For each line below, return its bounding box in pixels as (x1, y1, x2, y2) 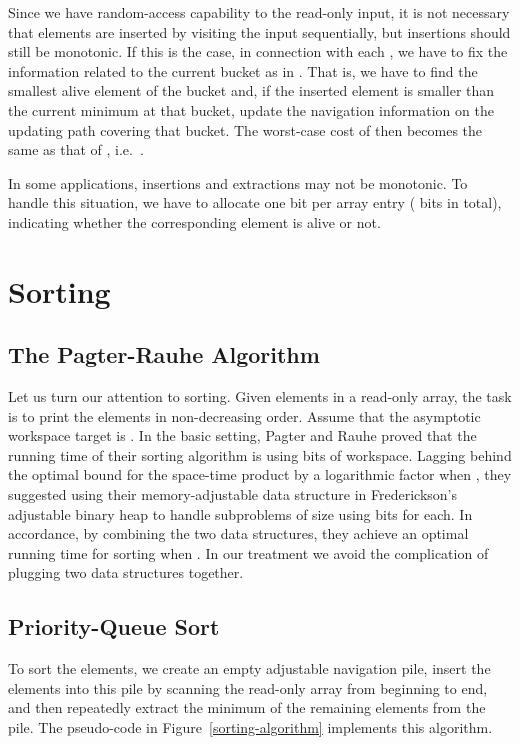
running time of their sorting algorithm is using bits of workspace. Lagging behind (8, 444, 512, 465)
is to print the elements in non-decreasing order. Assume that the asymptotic (8, 405, 481, 426)
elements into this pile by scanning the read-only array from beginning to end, (8, 677, 488, 698)
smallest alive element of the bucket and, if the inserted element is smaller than (8, 80, 495, 101)
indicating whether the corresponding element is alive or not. (8, 211, 381, 232)
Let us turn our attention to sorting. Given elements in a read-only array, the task (8, 386, 512, 407)
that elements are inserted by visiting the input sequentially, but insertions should (8, 21, 511, 42)
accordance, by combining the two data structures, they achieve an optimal (8, 523, 469, 544)
